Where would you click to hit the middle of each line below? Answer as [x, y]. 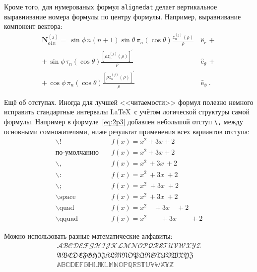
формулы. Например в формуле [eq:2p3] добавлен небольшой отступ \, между [124, 121]
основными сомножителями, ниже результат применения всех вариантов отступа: [127, 131]
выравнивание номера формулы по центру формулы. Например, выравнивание [123, 16]
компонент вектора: [33, 26]
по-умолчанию [77, 153]
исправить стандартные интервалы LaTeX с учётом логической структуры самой [127, 112]
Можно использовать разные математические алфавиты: [88, 236]
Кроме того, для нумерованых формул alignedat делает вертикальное [111, 6]
